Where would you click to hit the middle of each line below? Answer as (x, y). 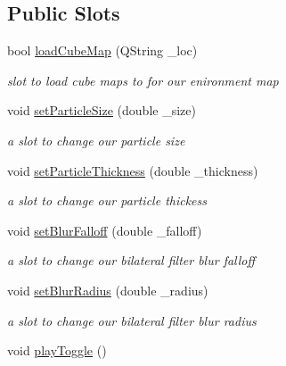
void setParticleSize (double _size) (102, 110)
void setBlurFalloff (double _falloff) (105, 230)
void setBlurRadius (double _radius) (108, 290)
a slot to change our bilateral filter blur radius (132, 320)
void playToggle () (57, 350)
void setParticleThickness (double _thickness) (133, 170)
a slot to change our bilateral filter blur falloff (131, 260)
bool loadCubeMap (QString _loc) (102, 50)
